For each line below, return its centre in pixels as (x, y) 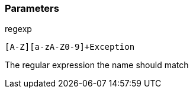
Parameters (32, 8)
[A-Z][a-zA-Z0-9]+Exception (70, 47)
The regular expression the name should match (97, 65)
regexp (18, 29)
